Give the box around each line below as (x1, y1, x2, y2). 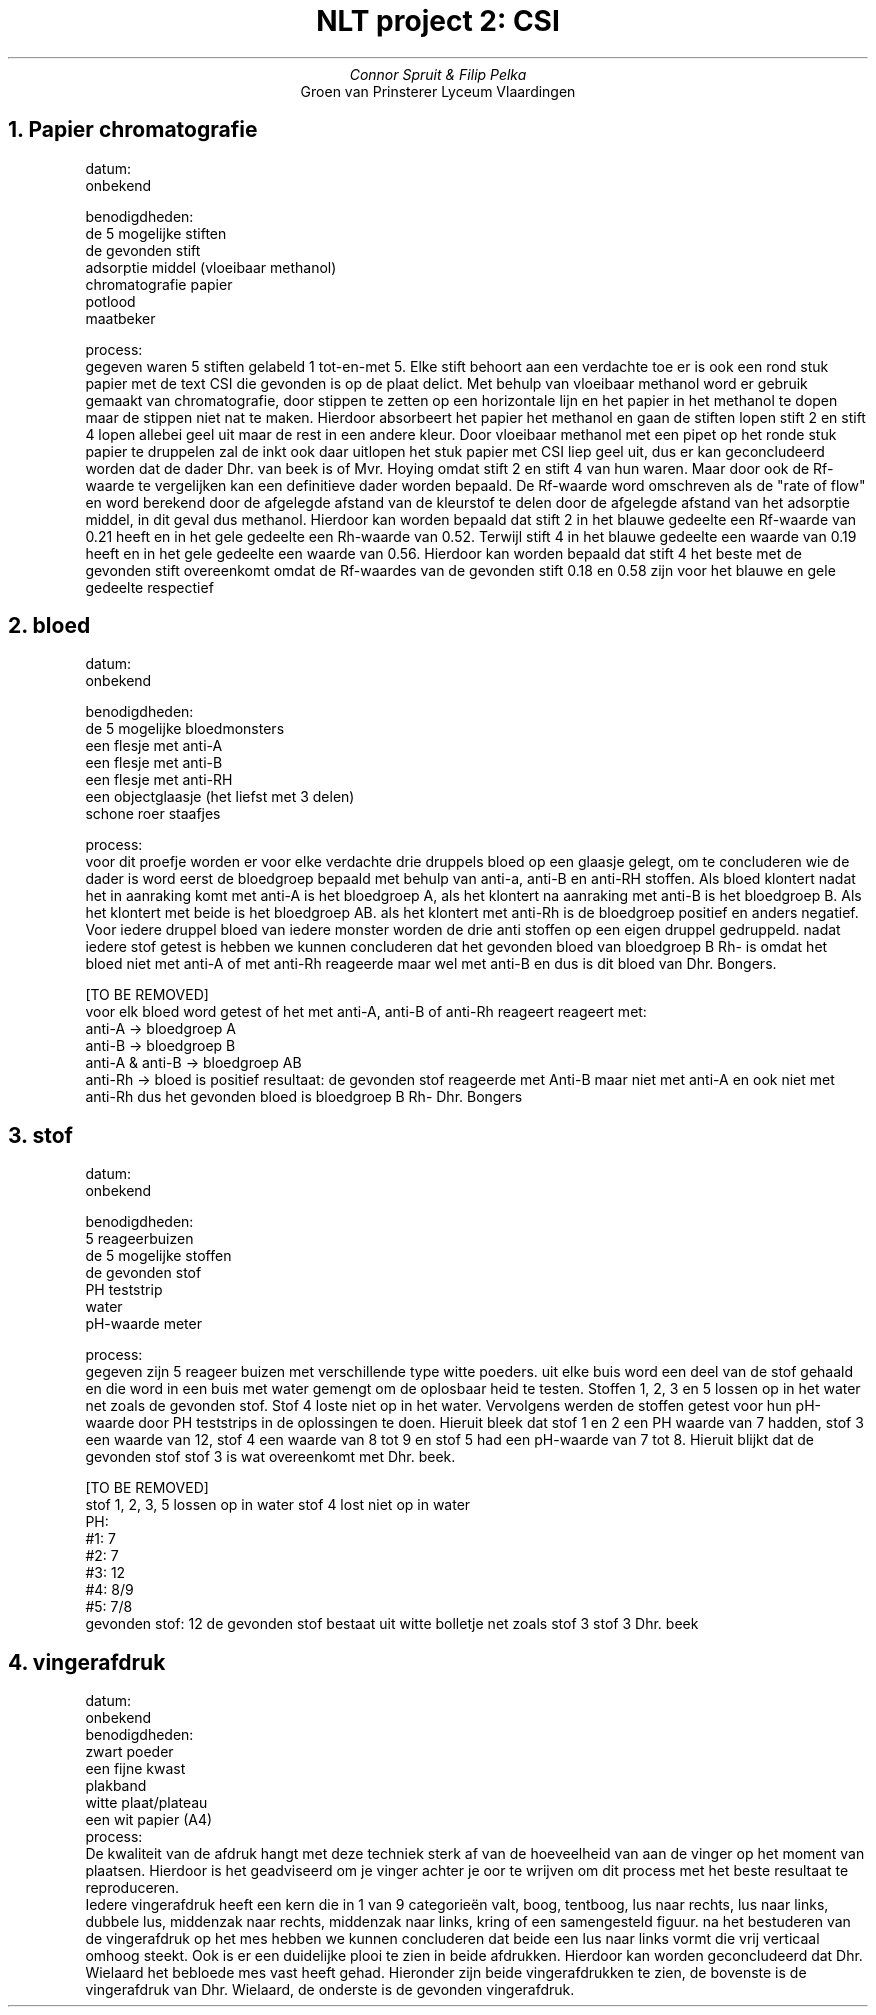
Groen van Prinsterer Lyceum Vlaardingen (300, 82, 576, 100)
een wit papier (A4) (85, 1811, 213, 1829)
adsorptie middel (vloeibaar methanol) (85, 258, 337, 276)
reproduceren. (85, 1879, 180, 1897)
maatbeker (85, 309, 156, 327)
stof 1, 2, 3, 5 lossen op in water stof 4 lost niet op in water (85, 1496, 471, 1514)
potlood (85, 292, 136, 310)
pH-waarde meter (85, 1315, 202, 1333)
